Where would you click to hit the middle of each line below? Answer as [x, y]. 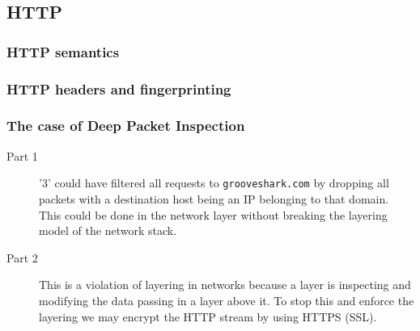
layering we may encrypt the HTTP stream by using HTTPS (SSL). [208, 316]
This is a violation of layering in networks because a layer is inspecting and [225, 285]
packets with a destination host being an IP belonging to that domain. [214, 198]
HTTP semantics [63, 51]
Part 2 [22, 257]
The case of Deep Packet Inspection [126, 126]
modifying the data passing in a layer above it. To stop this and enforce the [227, 300]
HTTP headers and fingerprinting [119, 88]
